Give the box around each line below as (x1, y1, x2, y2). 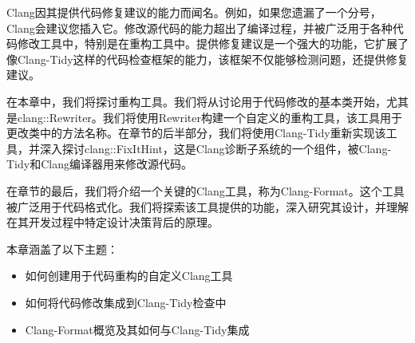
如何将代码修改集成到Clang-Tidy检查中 (25, 294, 227, 310)
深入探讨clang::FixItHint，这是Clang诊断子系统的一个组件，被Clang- (39, 140, 392, 156)
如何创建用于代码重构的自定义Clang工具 (25, 267, 233, 284)
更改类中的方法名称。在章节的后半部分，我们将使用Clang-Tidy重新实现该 (6, 124, 386, 141)
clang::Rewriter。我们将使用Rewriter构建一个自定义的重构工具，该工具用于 (17, 108, 402, 125)
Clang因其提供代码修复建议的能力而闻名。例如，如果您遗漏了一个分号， (6, 4, 381, 20)
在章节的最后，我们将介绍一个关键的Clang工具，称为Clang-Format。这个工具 (6, 182, 405, 199)
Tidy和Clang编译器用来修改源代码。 (6, 156, 192, 172)
